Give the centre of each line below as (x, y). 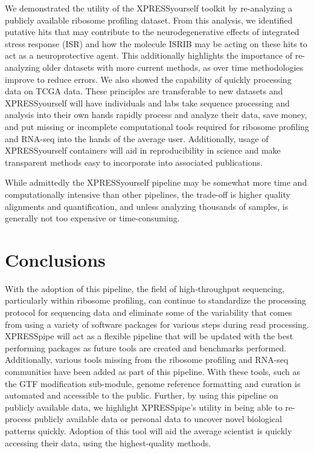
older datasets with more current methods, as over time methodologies (173, 67)
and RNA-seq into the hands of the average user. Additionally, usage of (137, 138)
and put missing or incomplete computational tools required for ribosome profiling (157, 126)
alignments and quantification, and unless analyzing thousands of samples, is (147, 206)
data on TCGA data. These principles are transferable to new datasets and (144, 91)
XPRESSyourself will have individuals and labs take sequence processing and (147, 103)
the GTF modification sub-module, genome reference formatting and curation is (153, 383)
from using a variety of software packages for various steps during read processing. (157, 324)
